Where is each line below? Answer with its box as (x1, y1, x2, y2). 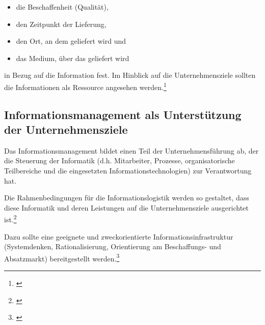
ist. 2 (4, 213, 17, 225)
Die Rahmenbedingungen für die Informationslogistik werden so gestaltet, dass (4, 192, 249, 203)
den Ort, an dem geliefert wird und (16, 36, 126, 46)
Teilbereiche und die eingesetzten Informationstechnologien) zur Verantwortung (4, 165, 252, 175)
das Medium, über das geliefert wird (16, 52, 129, 63)
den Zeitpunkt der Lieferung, (16, 18, 107, 29)
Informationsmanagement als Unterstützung (4, 106, 242, 122)
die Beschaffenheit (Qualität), (16, 2, 109, 12)
